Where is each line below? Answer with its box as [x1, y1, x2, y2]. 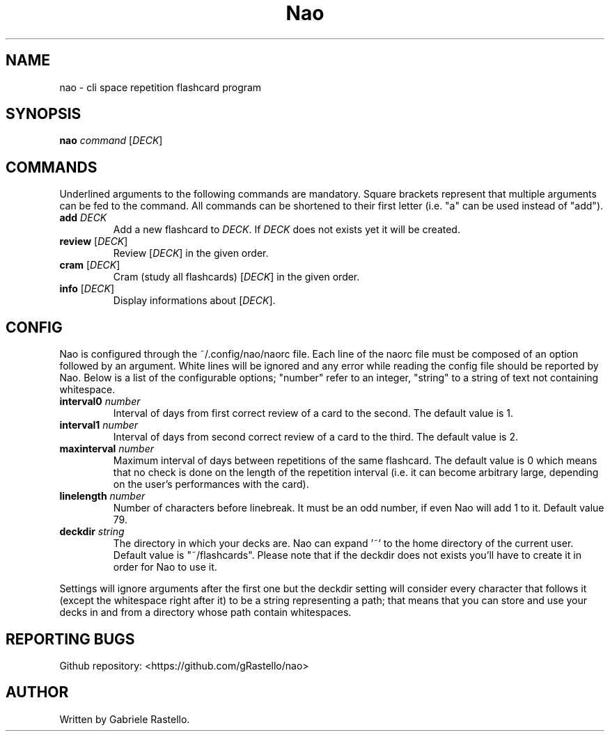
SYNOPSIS [6, 105, 81, 123]
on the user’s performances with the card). [113, 478, 309, 491]
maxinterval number [59, 443, 155, 455]
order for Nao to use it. [113, 561, 217, 573]
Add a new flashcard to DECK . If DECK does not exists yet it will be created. [113, 223, 460, 236]
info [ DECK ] [59, 283, 115, 295]
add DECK [59, 212, 107, 224]
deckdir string [59, 525, 125, 538]
